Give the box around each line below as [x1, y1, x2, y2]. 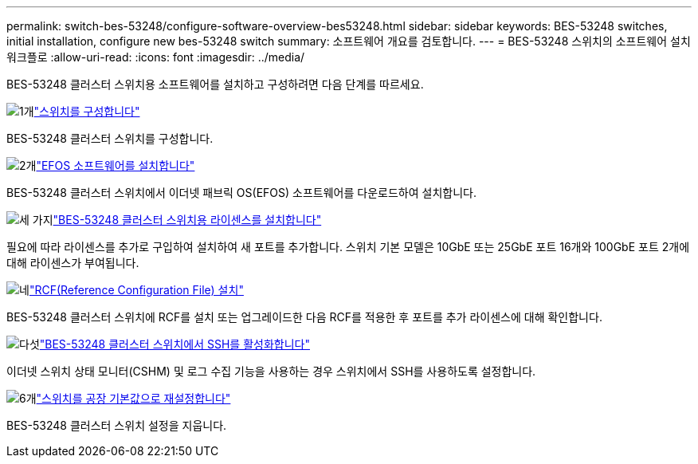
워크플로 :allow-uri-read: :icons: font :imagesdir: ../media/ [6, 50, 305, 64]
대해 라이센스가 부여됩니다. [6, 256, 139, 269]
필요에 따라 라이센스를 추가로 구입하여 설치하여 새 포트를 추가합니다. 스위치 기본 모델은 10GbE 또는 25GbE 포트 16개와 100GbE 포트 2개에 [6, 240, 690, 254]
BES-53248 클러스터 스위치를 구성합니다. [6, 132, 214, 145]
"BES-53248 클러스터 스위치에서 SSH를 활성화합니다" [39, 337, 310, 351]
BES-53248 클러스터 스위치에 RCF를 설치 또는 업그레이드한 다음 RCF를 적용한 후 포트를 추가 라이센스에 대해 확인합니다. [6, 310, 602, 324]
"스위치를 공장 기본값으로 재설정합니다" [36, 391, 231, 405]
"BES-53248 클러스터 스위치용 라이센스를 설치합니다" [53, 213, 322, 226]
